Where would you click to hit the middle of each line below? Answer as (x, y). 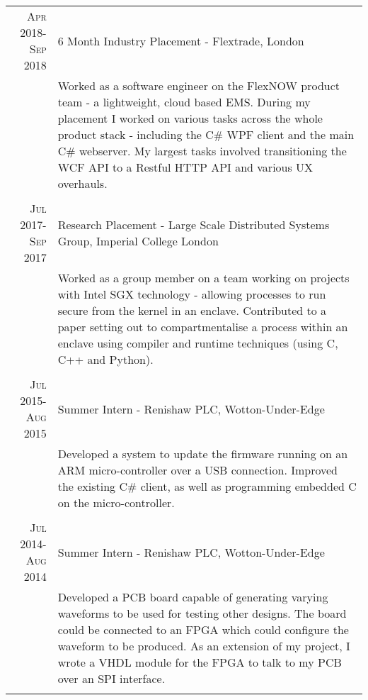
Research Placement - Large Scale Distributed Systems (194, 224)
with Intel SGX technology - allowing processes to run (192, 294)
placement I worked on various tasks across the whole (190, 118)
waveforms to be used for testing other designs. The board (202, 613)
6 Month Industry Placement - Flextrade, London (181, 40)
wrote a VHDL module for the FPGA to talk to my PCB (200, 662)
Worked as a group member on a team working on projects (203, 278)
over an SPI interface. (111, 678)
